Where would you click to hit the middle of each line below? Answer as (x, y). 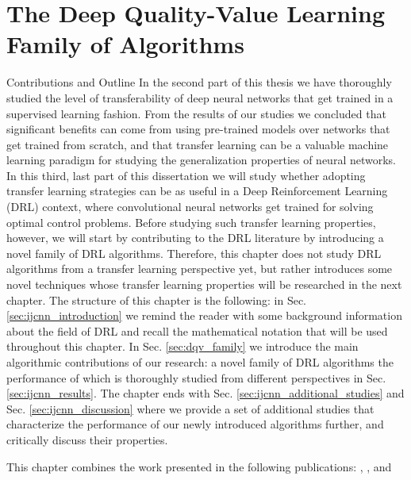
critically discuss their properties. (87, 439)
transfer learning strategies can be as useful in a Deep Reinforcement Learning (197, 191)
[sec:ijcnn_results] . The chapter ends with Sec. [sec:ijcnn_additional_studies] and (205, 393)
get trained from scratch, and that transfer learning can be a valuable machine (198, 144)
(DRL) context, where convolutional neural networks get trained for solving (190, 207)
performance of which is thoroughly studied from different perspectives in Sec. (196, 377)
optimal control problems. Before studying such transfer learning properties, (191, 222)
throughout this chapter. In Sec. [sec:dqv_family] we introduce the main (182, 346)
